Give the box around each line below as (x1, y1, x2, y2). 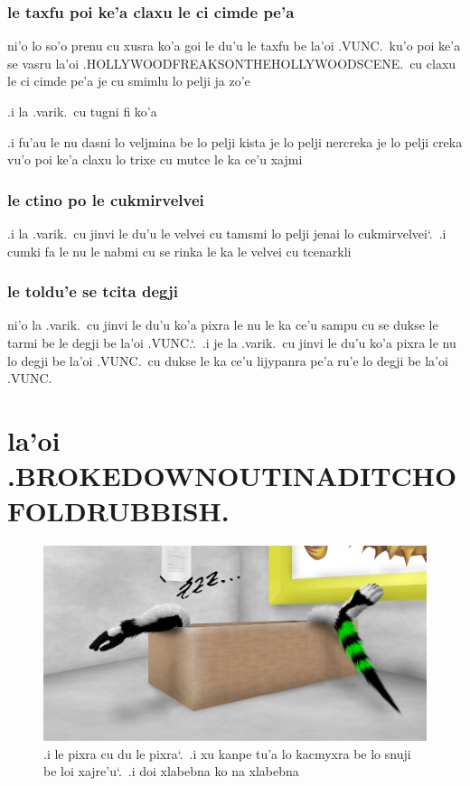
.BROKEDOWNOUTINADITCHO (7, 457, 457, 494)
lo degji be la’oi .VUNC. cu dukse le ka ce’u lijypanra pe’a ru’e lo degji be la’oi (7, 351, 448, 370)
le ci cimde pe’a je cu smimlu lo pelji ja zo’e (7, 71, 250, 90)
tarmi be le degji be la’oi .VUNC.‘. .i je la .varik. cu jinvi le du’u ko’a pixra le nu (7, 333, 456, 351)
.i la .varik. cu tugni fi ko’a (7, 102, 157, 120)
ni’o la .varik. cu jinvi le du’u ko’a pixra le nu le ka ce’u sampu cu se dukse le (7, 315, 438, 334)
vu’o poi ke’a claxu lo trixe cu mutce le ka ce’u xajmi (7, 150, 303, 169)
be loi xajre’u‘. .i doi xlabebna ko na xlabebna (43, 762, 299, 781)
